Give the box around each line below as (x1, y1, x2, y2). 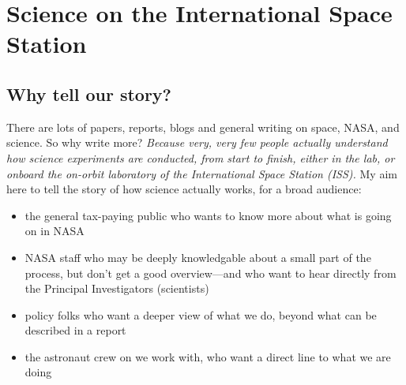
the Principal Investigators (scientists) (24, 280, 209, 297)
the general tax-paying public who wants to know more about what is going (24, 207, 392, 223)
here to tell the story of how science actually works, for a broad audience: (6, 181, 362, 197)
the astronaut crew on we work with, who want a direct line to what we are (24, 348, 391, 364)
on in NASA (24, 222, 85, 239)
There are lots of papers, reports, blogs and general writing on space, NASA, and (6, 118, 400, 135)
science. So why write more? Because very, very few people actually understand (6, 134, 388, 151)
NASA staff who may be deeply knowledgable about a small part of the (24, 249, 371, 265)
